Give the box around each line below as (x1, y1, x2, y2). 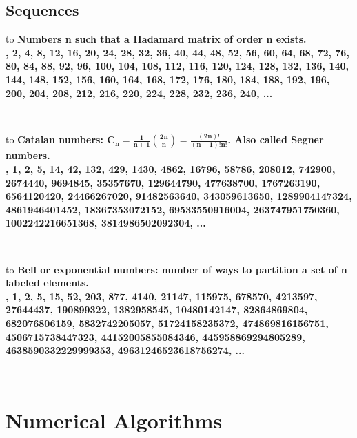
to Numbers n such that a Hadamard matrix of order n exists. (6, 32, 307, 46)
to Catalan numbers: (6, 132, 103, 147)
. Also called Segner (227, 132, 324, 147)
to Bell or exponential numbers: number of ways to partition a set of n (6, 262, 347, 276)
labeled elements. (6, 275, 89, 290)
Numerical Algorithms (6, 406, 223, 435)
